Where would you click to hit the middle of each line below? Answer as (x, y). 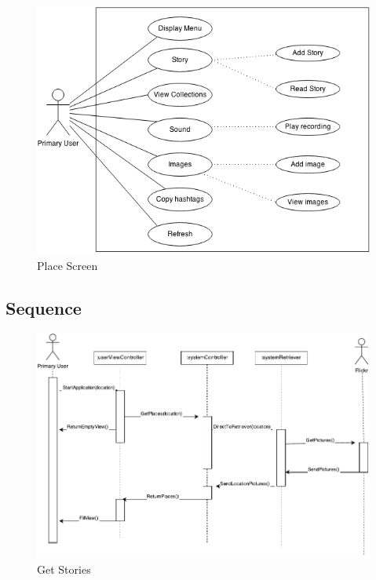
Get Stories (64, 569)
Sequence (44, 307)
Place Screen (68, 265)
